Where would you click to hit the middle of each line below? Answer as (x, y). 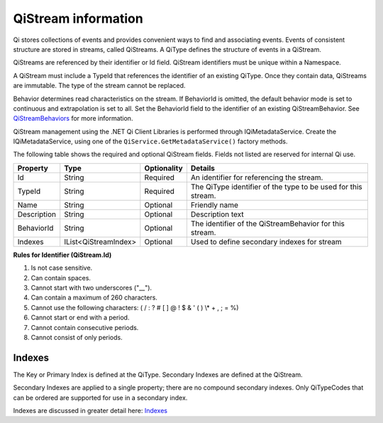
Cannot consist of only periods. (77, 337)
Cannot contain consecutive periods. (85, 327)
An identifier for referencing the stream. (257, 177)
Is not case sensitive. (62, 268)
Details (203, 168)
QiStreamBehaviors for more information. (73, 119)
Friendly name (215, 204)
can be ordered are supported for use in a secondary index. (100, 397)
